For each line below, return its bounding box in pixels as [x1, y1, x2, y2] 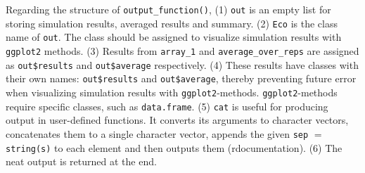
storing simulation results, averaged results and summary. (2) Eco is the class [6, 15, 338, 30]
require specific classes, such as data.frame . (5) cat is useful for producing [6, 98, 328, 113]
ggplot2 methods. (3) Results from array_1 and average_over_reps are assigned [6, 43, 359, 58]
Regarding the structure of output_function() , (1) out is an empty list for [6, 2, 331, 16]
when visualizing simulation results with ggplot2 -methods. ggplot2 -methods [6, 84, 338, 99]
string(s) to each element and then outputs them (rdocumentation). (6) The [6, 140, 342, 155]
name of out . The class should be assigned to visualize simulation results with [6, 30, 342, 44]
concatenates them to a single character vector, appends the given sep [6, 126, 309, 141]
